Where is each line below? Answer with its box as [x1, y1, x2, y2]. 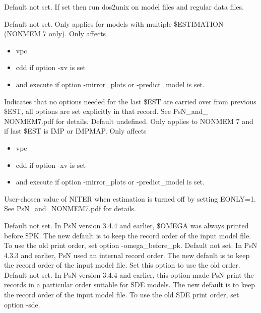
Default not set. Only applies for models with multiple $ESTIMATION [4, 18, 224, 29]
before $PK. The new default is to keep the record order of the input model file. [4, 230, 251, 240]
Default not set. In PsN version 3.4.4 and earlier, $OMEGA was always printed [4, 220, 249, 230]
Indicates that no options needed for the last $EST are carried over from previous [4, 96, 256, 106]
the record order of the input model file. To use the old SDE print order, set [4, 289, 239, 300]
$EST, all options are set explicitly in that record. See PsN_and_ [4, 106, 208, 116]
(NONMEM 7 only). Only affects [4, 28, 106, 39]
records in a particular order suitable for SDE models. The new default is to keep [4, 279, 255, 290]
